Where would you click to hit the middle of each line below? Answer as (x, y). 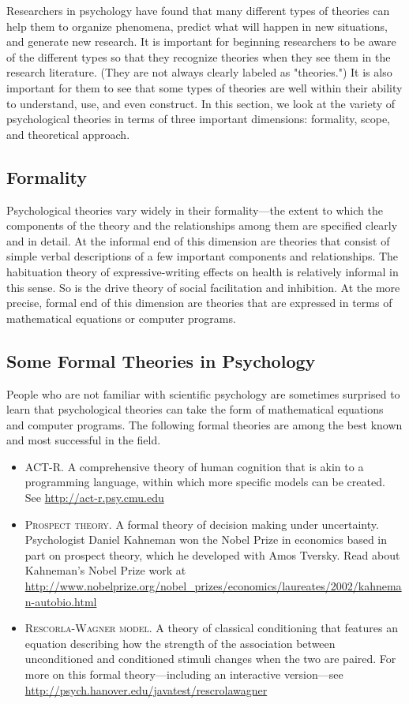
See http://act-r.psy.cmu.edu (94, 498)
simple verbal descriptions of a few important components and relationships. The (203, 256)
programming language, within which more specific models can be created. (205, 482)
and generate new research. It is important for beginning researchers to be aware (201, 41)
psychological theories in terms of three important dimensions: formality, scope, (198, 119)
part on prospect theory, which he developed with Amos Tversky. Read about (212, 554)
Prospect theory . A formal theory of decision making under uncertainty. (202, 524)
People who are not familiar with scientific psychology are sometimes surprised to (203, 393)
